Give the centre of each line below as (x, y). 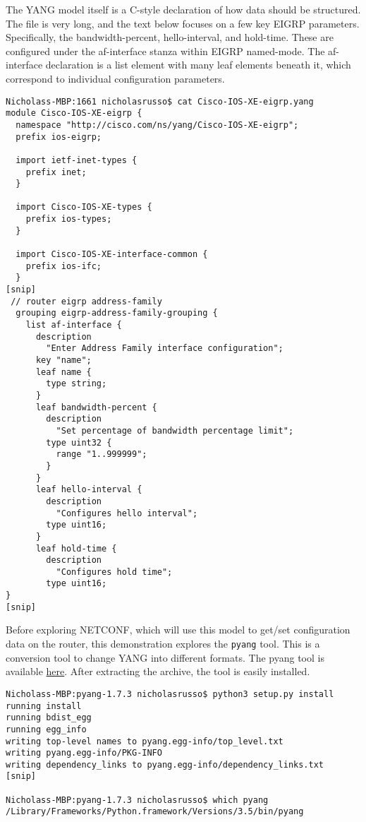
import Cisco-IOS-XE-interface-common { (112, 255)
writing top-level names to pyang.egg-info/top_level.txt (145, 741)
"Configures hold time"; (114, 572)
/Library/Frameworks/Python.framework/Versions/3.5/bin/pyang (155, 812)
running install (44, 706)
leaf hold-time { (76, 548)
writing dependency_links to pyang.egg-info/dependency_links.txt (165, 764)
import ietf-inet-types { (77, 160)
